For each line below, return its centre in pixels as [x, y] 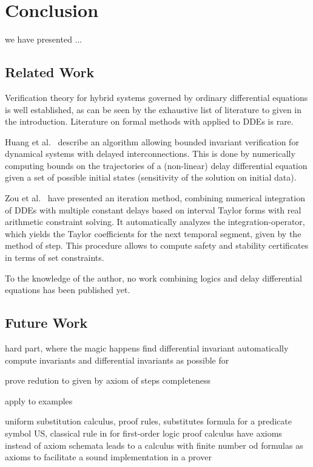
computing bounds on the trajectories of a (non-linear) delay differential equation [156, 165]
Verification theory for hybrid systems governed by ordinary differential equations [156, 97]
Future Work [46, 323]
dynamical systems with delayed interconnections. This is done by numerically [150, 154]
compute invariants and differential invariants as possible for [117, 360]
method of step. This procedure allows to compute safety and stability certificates [157, 245]
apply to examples [39, 400]
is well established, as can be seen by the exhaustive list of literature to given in [153, 109]
